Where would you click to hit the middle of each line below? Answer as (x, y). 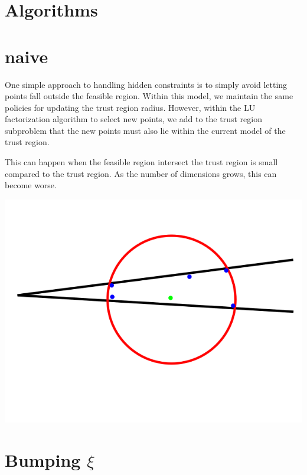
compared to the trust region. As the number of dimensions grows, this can (141, 173)
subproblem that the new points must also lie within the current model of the (145, 130)
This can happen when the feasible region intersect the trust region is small (141, 162)
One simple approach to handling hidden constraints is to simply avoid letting (146, 84)
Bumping (43, 459)
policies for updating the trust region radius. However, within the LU (130, 107)
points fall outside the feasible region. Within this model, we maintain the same (149, 96)
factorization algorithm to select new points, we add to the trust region (133, 119)
